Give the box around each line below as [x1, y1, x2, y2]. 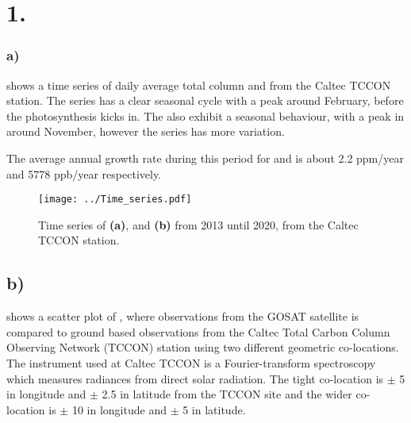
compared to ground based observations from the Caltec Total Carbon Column [6, 323, 390, 340]
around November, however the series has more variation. [6, 123, 285, 140]
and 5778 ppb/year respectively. [6, 165, 162, 182]
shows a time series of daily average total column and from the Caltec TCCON [6, 76, 391, 93]
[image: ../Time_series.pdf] [38, 194, 192, 206]
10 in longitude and [71, 401, 167, 417]
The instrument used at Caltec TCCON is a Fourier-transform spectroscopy [6, 354, 376, 371]
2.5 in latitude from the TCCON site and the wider [102, 386, 352, 402]
